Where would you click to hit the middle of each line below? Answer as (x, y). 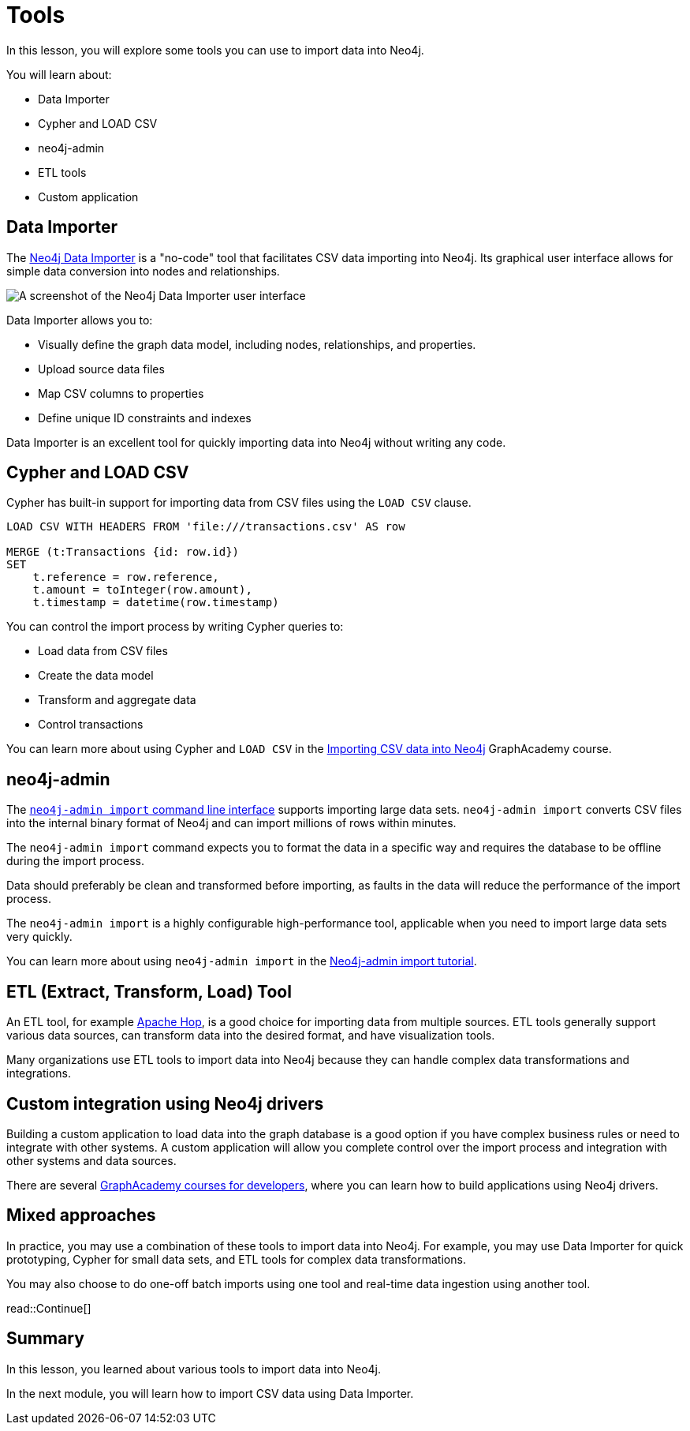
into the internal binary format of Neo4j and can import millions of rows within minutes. (231, 823)
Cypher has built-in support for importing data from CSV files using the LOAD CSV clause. (239, 503)
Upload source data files (101, 369)
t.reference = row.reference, (126, 577)
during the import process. (76, 861)
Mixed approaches (81, 1216)
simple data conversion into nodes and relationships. (143, 271)
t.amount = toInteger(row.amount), (142, 590)
